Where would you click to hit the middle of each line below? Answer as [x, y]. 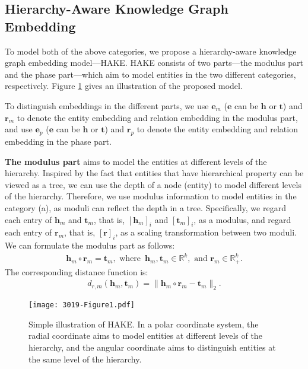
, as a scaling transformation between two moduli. [206, 232]
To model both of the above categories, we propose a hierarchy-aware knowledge [151, 51]
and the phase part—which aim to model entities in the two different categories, [150, 74]
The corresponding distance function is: [77, 271]
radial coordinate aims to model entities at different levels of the [145, 335]
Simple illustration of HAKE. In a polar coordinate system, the [144, 324]
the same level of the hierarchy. [85, 359]
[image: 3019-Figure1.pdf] [82, 305]
